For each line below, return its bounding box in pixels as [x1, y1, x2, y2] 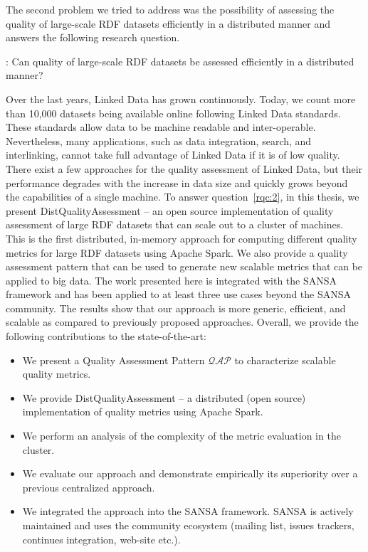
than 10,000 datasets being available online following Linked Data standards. [6, 105, 341, 120]
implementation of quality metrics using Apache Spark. [22, 404, 263, 419]
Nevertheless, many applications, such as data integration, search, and [6, 133, 312, 148]
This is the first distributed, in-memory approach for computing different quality [6, 230, 357, 245]
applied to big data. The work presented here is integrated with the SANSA [6, 272, 337, 287]
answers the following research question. [6, 30, 180, 45]
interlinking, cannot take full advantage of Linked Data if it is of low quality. [6, 147, 340, 162]
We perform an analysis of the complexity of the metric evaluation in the [22, 428, 341, 443]
